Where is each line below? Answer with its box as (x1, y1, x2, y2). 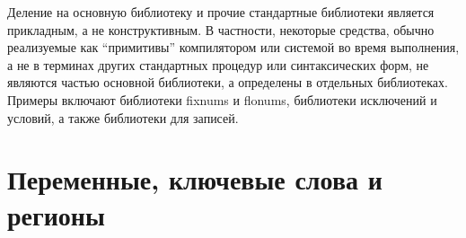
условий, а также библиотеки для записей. (7, 108, 239, 127)
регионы (7, 196, 105, 233)
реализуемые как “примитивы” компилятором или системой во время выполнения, (7, 38, 460, 57)
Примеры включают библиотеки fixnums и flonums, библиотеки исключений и (7, 90, 437, 109)
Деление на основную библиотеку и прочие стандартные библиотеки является (7, 3, 435, 21)
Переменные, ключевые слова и (7, 161, 382, 198)
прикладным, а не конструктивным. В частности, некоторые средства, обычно (7, 20, 435, 39)
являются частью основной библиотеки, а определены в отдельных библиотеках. (7, 73, 448, 92)
